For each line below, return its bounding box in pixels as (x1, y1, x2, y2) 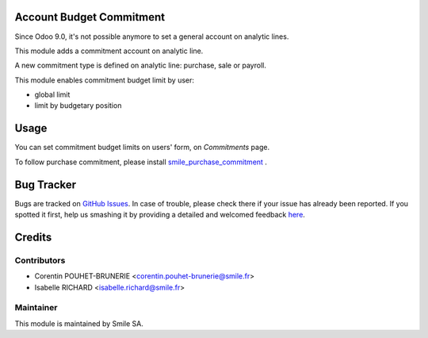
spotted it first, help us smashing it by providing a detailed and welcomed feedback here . (14, 210, 305, 220)
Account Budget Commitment (14, 10, 166, 24)
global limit (34, 90, 71, 99)
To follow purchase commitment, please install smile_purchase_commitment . (14, 157, 267, 167)
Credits (14, 230, 52, 244)
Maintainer (14, 302, 58, 313)
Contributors (14, 255, 66, 266)
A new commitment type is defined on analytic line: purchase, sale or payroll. (14, 60, 267, 71)
